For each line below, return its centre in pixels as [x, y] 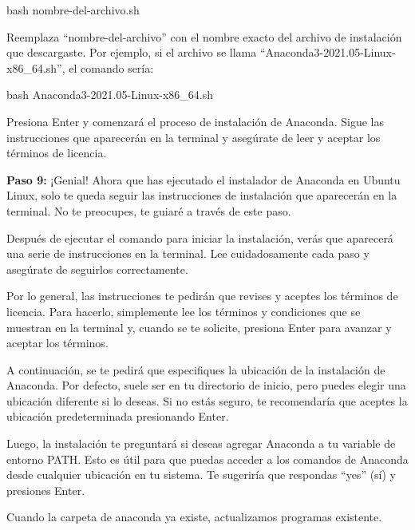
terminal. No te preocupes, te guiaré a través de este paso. [149, 210]
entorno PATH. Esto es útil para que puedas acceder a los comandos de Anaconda [207, 459]
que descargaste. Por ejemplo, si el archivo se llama [132, 52]
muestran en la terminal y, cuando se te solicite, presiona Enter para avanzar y [199, 327]
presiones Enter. [46, 490]
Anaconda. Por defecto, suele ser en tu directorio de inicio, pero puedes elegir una [206, 385]
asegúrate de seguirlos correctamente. [97, 269]
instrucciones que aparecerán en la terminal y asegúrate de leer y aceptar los [194, 137]
